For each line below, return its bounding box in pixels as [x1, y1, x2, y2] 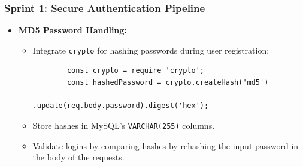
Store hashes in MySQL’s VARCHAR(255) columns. [32, 119, 215, 131]
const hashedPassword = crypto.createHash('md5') [66, 78, 269, 87]
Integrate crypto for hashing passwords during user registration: [32, 44, 269, 56]
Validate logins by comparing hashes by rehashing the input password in [32, 139, 299, 151]
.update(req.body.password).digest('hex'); [32, 101, 209, 110]
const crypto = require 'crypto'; [66, 66, 204, 75]
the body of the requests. [32, 151, 125, 163]
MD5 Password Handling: [18, 24, 127, 36]
